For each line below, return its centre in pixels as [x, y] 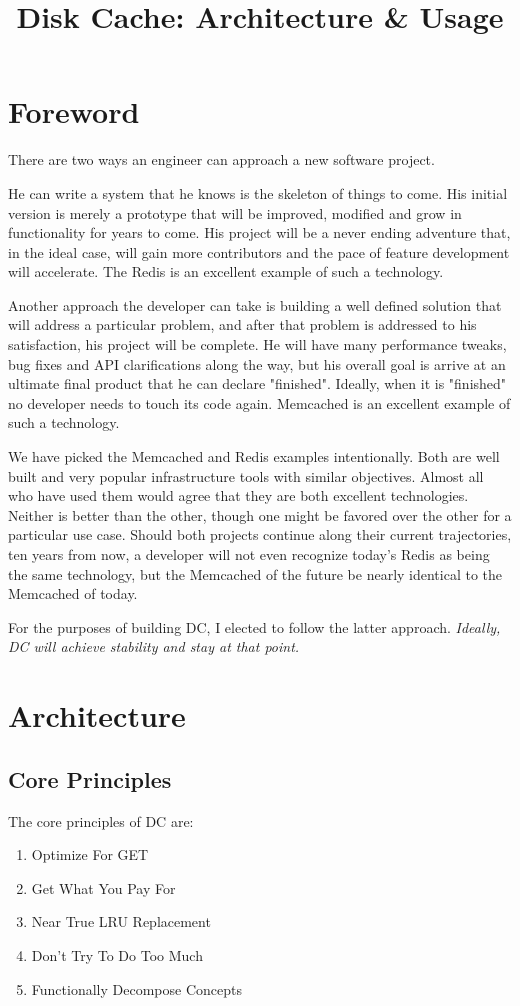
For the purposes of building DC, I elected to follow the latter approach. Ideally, [254, 626]
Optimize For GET [90, 854]
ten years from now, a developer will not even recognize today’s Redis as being [249, 554]
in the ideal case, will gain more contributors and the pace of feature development [259, 251]
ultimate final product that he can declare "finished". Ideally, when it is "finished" [257, 383]
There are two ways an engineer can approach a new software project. [221, 159]
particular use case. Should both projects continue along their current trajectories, [260, 534]
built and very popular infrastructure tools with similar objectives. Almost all [246, 475]
